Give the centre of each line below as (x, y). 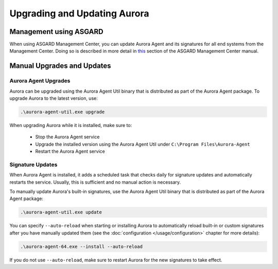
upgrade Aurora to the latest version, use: (54, 98)
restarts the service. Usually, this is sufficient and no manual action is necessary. (95, 182)
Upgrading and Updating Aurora (79, 13)
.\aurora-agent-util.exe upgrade (63, 112)
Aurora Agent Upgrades (40, 81)
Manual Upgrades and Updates (60, 66)
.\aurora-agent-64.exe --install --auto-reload (81, 246)
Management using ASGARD (56, 32)
